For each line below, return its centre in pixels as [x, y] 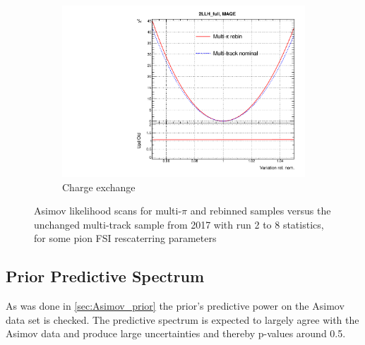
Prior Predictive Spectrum [105, 276]
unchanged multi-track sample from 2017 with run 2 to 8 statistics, [179, 224]
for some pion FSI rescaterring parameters [125, 238]
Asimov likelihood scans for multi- [108, 211]
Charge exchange [99, 187]
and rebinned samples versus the [261, 211]
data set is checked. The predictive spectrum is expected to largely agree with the [182, 319]
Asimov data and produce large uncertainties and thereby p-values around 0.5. [176, 333]
